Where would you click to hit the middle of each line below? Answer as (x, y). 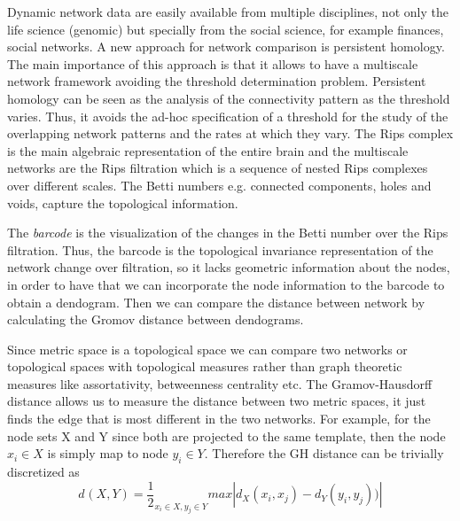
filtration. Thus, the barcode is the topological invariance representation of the (220, 249)
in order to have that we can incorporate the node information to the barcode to (226, 284)
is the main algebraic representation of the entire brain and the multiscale (208, 150)
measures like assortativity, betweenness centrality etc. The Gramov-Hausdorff (220, 383)
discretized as (43, 472)
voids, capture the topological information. (123, 202)
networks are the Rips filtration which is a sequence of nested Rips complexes (218, 168)
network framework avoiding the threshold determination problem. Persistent (217, 81)
